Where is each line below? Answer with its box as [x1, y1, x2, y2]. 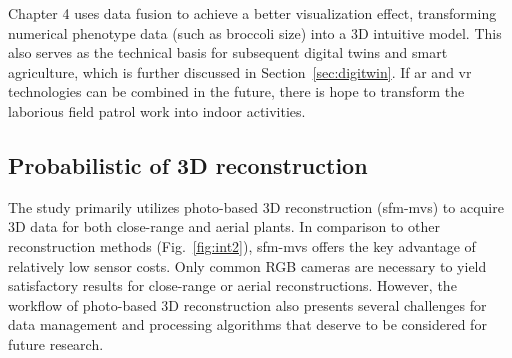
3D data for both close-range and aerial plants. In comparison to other [8, 216, 440, 237]
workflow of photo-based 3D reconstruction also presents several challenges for [8, 294, 487, 315]
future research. [8, 333, 104, 354]
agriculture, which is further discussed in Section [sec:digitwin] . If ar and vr [8, 61, 472, 82]
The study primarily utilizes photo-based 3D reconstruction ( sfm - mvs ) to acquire [8, 196, 504, 217]
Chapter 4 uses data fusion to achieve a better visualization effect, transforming [8, 3, 497, 23]
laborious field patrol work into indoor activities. [8, 100, 306, 121]
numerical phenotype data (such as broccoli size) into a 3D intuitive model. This [8, 22, 502, 43]
